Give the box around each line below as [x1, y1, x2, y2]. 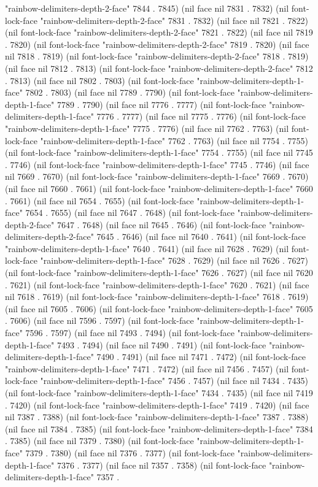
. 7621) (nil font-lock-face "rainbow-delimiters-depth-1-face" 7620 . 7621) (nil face [5, 278, 309, 291]
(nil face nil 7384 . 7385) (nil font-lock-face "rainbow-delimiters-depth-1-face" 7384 [5, 422, 313, 435]
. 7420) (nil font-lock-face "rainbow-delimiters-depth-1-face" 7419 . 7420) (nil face [5, 398, 309, 411]
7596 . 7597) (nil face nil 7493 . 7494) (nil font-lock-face [25, 326, 235, 339]
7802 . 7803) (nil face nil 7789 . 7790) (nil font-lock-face [25, 86, 235, 99]
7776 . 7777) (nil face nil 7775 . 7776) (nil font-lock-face [96, 110, 306, 123]
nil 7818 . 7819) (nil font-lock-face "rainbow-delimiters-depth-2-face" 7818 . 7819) [5, 50, 309, 63]
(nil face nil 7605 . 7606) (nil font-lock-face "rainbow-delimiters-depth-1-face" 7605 [5, 302, 313, 315]
